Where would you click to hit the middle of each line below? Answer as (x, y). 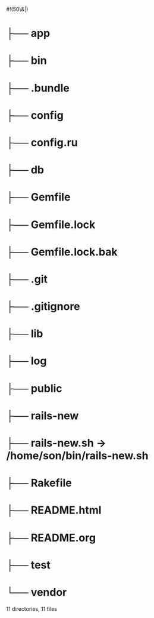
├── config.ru (42, 142)
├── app (28, 33)
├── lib (25, 334)
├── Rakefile (39, 483)
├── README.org (51, 538)
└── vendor (37, 592)
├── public (34, 388)
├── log (26, 361)
